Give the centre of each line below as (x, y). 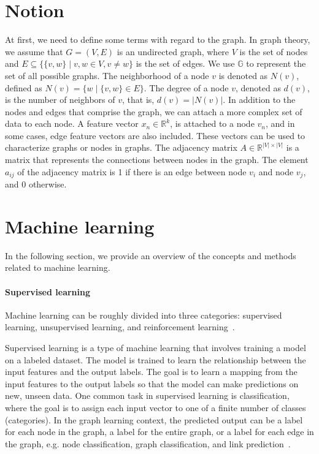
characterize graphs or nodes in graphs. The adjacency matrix (121, 147)
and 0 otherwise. (36, 184)
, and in (280, 123)
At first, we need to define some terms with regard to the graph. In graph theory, (158, 40)
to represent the (276, 63)
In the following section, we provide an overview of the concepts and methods (151, 255)
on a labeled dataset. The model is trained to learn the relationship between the (156, 359)
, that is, (138, 100)
